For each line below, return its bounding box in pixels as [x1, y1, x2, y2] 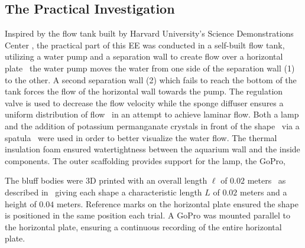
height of [5, 197, 37, 210]
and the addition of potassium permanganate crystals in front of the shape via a [5, 119, 300, 132]
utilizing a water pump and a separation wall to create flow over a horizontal [5, 50, 283, 63]
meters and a [240, 185, 287, 198]
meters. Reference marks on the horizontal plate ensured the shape [56, 197, 298, 210]
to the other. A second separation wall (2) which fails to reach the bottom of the [5, 73, 297, 86]
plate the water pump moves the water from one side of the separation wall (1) [5, 61, 295, 74]
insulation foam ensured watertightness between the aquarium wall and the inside [5, 143, 300, 155]
